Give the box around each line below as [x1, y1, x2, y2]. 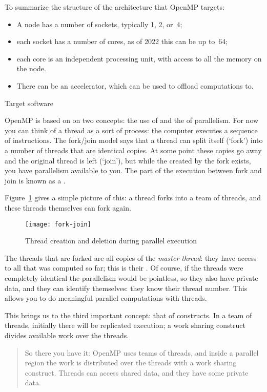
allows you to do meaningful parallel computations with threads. [5, 293, 207, 303]
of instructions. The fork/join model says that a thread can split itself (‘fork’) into [5, 135, 263, 146]
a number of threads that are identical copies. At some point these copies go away [5, 145, 262, 155]
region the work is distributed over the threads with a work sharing [25, 357, 237, 368]
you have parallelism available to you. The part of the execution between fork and [5, 165, 262, 176]
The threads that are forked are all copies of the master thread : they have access [5, 252, 257, 263]
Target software [5, 97, 54, 108]
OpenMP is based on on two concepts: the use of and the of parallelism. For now [5, 115, 259, 126]
